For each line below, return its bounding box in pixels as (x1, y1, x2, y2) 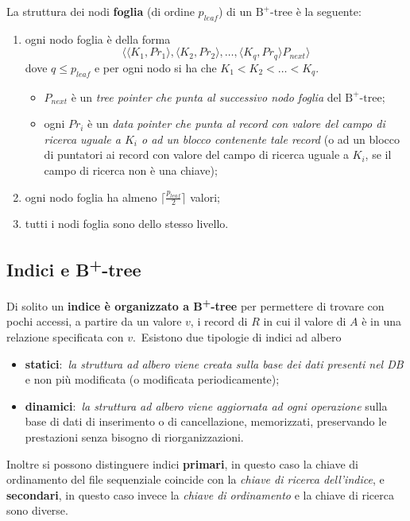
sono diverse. (6, 502, 68, 519)
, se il (365, 146, 392, 163)
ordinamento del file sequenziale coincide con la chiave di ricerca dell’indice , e (6, 471, 385, 488)
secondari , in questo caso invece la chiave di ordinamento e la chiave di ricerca (6, 486, 394, 503)
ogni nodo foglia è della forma (25, 30, 171, 47)
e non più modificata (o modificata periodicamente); (25, 371, 280, 388)
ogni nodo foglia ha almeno (25, 188, 157, 205)
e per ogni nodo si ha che (94, 59, 217, 75)
